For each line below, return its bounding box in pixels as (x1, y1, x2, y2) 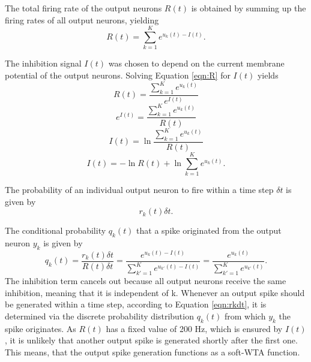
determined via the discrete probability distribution (5, 309, 194, 322)
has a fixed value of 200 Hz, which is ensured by (106, 322, 283, 334)
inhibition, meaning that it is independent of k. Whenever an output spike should (5, 286, 305, 298)
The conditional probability (5, 224, 106, 237)
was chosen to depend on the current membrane (108, 57, 285, 70)
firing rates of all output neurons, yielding (5, 13, 159, 26)
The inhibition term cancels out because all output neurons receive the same (5, 274, 286, 286)
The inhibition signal (5, 57, 82, 70)
